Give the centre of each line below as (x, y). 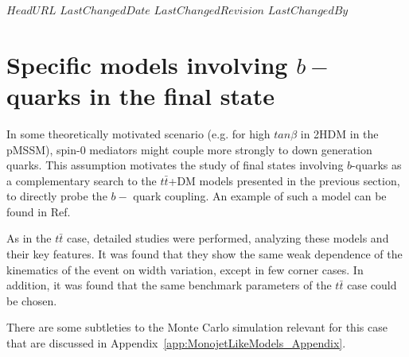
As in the (29, 238)
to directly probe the (57, 196)
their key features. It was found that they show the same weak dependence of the (204, 254)
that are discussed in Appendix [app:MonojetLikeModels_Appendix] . (176, 343)
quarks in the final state (140, 95)
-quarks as (377, 165)
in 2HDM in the (339, 133)
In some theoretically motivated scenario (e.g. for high (138, 133)
